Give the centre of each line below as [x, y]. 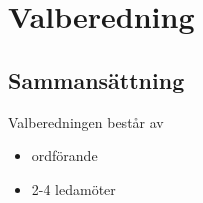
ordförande [64, 155]
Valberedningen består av [86, 121]
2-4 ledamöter [73, 188]
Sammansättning [96, 79]
